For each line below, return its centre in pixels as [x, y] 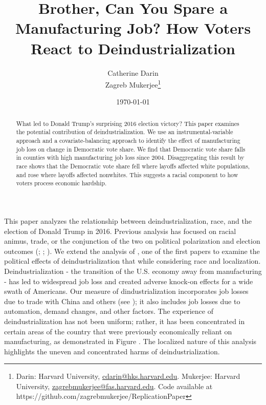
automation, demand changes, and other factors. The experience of [109, 311]
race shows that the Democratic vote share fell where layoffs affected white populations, [133, 166]
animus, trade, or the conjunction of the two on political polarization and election [132, 241]
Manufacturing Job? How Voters [133, 28]
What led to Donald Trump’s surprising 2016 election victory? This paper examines [128, 123]
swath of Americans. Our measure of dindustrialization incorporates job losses [126, 291]
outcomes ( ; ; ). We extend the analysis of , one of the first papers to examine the [132, 251]
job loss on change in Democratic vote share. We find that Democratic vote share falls [131, 149]
